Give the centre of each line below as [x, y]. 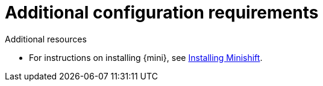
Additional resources [46, 39]
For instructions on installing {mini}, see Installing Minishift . [146, 57]
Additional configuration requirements [162, 13]
